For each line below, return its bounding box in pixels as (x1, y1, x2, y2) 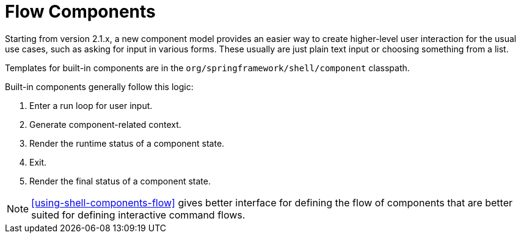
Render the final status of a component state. (29, 175, 211, 186)
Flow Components (5, 1, 156, 22)
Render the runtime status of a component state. (29, 138, 225, 149)
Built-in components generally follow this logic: (5, 81, 194, 92)
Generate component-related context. (29, 119, 181, 130)
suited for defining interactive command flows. (31, 208, 246, 221)
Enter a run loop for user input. (29, 100, 153, 111)
